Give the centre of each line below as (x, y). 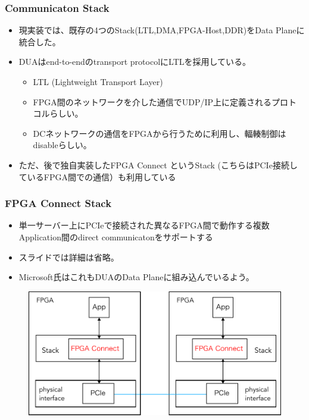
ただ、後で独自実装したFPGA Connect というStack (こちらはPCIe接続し (158, 164)
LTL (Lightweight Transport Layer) (98, 82)
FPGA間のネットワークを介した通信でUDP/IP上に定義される (152, 101)
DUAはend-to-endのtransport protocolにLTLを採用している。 (135, 62)
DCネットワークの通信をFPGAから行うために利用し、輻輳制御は (160, 133)
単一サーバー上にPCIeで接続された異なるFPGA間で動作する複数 (144, 225)
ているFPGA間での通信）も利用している (97, 176)
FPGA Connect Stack (58, 203)
